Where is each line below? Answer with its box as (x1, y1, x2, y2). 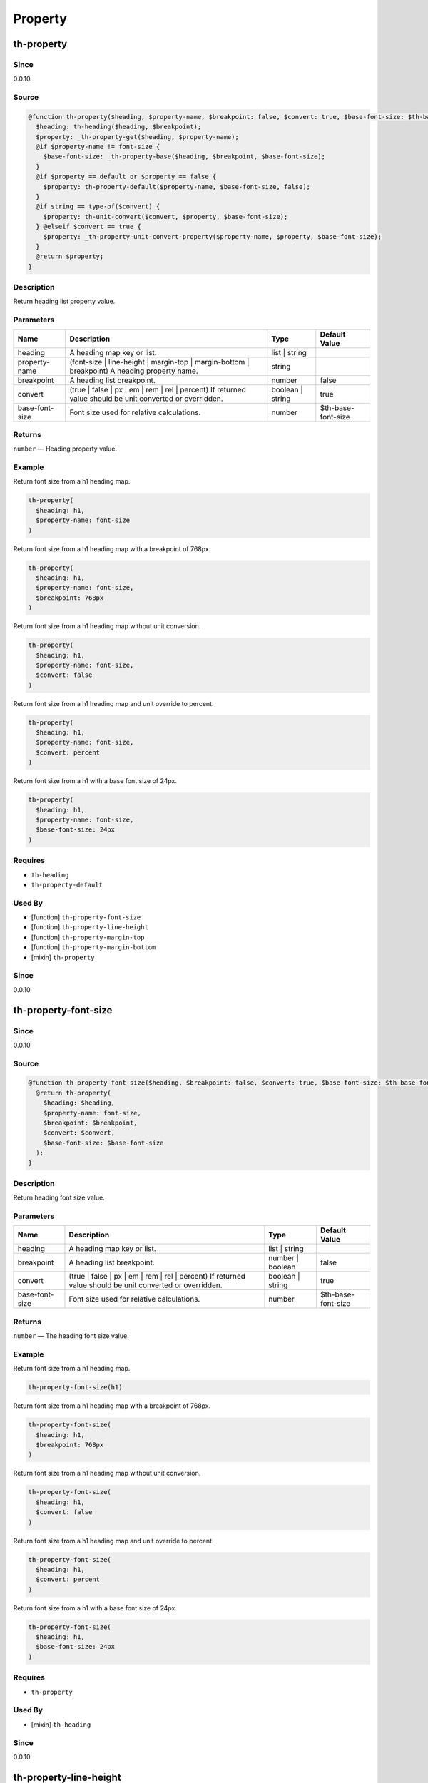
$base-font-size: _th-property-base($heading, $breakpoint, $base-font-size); (43, 153, 326, 160)
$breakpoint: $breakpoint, (43, 1119, 138, 1127)
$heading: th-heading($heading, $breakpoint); (36, 123, 202, 131)
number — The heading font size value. (13, 1332, 129, 1340)
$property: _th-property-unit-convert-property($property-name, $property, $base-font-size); (43, 233, 382, 240)
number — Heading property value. (13, 444, 118, 453)
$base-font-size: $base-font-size (43, 1138, 164, 1147)
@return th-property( (36, 1088, 112, 1097)
